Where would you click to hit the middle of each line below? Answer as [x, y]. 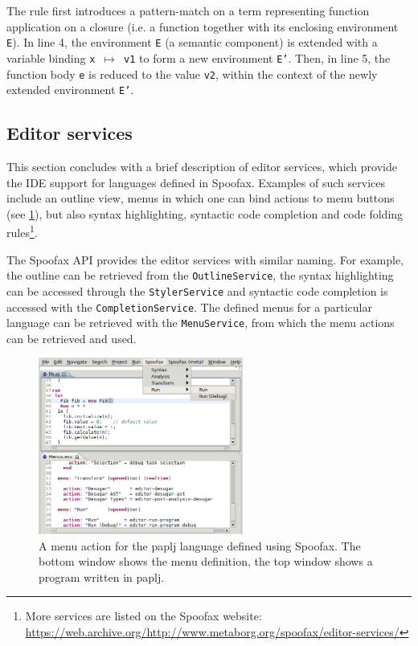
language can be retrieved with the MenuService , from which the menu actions [201, 323]
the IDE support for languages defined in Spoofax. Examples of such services [196, 182]
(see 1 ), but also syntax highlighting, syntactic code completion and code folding [205, 213]
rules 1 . [22, 231]
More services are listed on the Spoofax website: [143, 616]
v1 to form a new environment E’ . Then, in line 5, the [257, 57]
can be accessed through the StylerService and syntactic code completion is [197, 290]
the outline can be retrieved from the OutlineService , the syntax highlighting [200, 275]
